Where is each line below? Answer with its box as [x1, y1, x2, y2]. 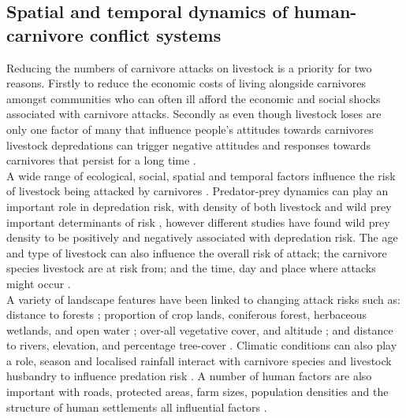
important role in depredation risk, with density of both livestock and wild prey [6, 198, 392, 214]
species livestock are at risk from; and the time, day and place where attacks [6, 260, 376, 276]
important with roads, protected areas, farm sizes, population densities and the [6, 383, 389, 400]
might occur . [6, 275, 71, 291]
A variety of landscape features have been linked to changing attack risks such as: [6, 290, 400, 307]
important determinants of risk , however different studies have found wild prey [6, 213, 390, 230]
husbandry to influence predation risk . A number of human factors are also [6, 368, 372, 384]
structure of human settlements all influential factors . [6, 398, 267, 415]
